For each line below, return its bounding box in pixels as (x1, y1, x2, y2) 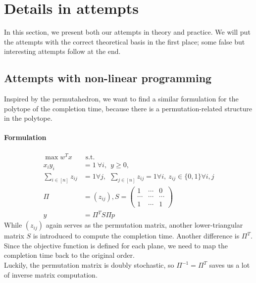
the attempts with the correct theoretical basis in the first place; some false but (4, 36, 245, 47)
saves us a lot (209, 260, 250, 270)
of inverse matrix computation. (4, 269, 98, 280)
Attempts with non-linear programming (4, 70, 212, 86)
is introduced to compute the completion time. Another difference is (33, 231, 240, 241)
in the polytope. (4, 113, 52, 123)
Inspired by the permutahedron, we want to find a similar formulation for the (4, 94, 239, 104)
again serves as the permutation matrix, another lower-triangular (46, 220, 243, 230)
